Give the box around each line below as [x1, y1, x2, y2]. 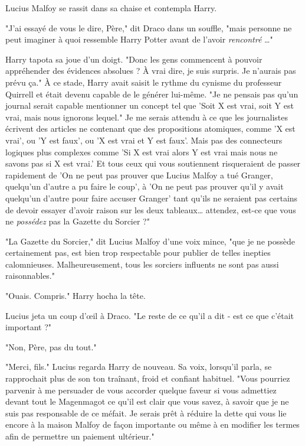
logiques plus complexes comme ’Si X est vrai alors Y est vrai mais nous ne [5, 145, 278, 158]
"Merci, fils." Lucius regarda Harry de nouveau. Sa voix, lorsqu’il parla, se [5, 360, 272, 373]
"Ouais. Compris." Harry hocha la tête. [5, 289, 146, 302]
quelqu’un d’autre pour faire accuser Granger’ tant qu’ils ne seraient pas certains [5, 191, 298, 204]
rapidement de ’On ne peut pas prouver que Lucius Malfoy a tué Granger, [5, 168, 273, 181]
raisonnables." [5, 269, 55, 282]
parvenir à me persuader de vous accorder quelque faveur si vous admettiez [5, 383, 277, 396]
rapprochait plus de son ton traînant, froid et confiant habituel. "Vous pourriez [5, 372, 290, 385]
